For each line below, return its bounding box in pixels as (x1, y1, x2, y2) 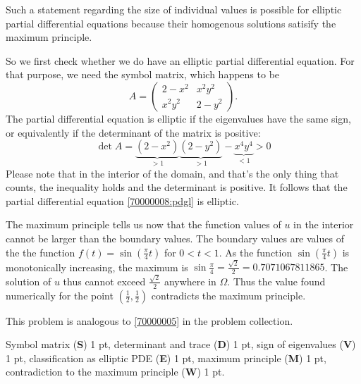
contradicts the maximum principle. (151, 287, 306, 302)
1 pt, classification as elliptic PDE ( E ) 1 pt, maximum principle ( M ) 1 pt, (6, 350, 326, 365)
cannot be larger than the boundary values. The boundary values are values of (6, 230, 344, 245)
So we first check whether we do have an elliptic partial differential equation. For (6, 53, 355, 68)
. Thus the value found (227, 273, 326, 288)
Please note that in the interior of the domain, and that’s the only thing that (6, 166, 339, 180)
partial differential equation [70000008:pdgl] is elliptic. (6, 193, 239, 208)
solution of (6, 273, 51, 288)
